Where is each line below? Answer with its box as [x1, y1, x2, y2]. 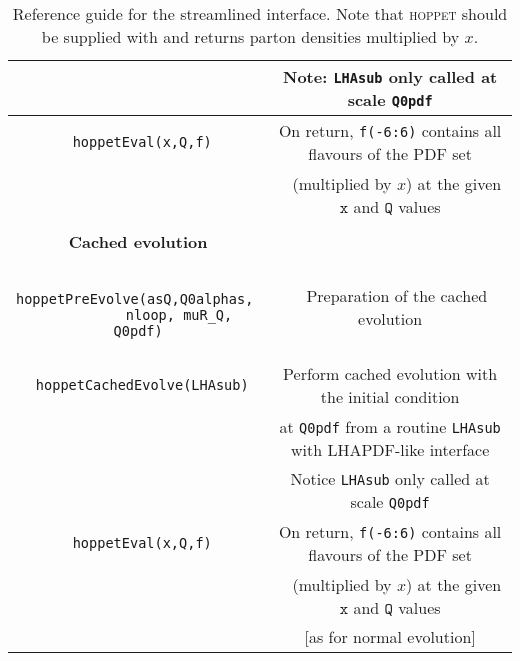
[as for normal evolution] [304, 625, 476, 648]
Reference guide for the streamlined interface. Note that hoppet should [12, 2, 508, 25]
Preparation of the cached [306, 284, 488, 307]
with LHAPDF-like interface [290, 438, 490, 461]
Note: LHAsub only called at [283, 65, 498, 88]
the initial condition [320, 385, 460, 408]
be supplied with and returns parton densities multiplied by [41, 25, 460, 48]
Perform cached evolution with [283, 362, 498, 385]
